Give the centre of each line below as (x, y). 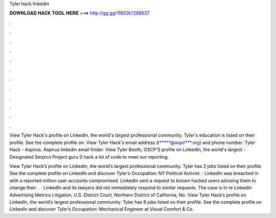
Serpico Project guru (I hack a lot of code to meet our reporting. (102, 157)
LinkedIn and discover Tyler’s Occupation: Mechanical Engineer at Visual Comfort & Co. (102, 209)
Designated (21, 157)
